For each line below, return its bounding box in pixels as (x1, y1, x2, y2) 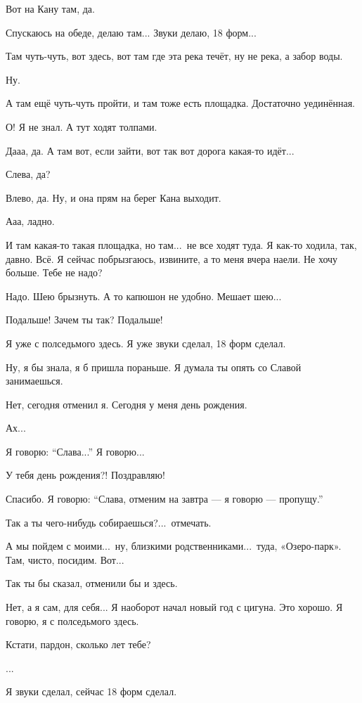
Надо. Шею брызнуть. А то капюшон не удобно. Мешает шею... (6, 288, 282, 303)
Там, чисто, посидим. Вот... (6, 552, 124, 567)
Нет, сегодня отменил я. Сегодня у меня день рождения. (6, 396, 247, 411)
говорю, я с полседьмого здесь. (6, 613, 139, 628)
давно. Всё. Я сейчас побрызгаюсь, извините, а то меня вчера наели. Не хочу (6, 251, 338, 266)
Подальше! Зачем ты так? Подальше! (6, 312, 163, 327)
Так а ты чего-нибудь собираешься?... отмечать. (6, 515, 212, 529)
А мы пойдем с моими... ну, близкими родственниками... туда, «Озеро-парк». (6, 538, 342, 553)
